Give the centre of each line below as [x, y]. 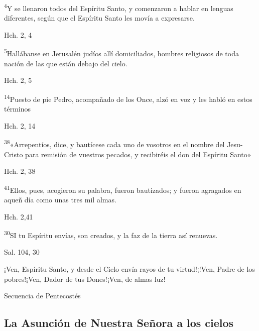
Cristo [14, 154]
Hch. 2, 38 [20, 171]
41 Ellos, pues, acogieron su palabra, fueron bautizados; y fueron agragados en [123, 189]
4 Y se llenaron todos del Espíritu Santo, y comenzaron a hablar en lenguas [119, 7]
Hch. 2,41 [19, 216]
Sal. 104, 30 [22, 252]
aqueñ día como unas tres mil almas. [60, 199]
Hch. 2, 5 [18, 80]
